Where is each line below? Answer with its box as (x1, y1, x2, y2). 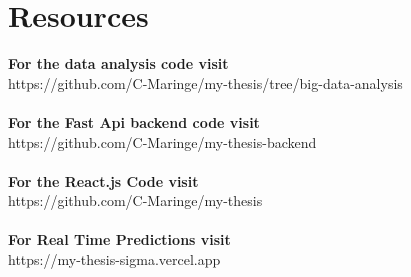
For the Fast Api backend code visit (8, 111, 260, 132)
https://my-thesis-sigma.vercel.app (8, 249, 221, 270)
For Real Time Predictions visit (8, 229, 231, 250)
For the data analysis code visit (8, 53, 229, 74)
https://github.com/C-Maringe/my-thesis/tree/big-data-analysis (8, 72, 403, 93)
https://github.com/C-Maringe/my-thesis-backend (8, 131, 317, 152)
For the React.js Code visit (8, 170, 199, 191)
